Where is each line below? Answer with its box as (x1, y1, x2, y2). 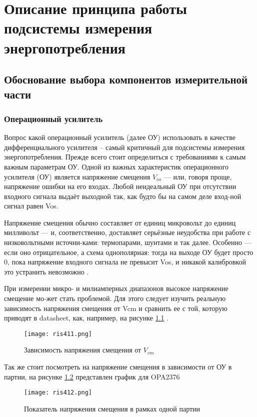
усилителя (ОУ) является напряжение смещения (4, 171, 150, 181)
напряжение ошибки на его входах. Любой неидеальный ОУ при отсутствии (4, 181, 236, 191)
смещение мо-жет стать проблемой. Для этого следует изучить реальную (4, 293, 226, 303)
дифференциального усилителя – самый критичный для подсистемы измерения (4, 141, 245, 152)
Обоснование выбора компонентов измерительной (4, 71, 248, 87)
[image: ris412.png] (24, 389, 92, 396)
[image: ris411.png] (24, 330, 92, 337)
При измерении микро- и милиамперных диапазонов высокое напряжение (4, 283, 228, 293)
